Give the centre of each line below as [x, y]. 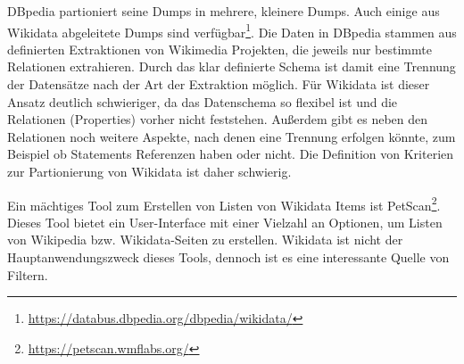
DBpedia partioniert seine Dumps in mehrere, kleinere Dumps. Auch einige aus [224, 11]
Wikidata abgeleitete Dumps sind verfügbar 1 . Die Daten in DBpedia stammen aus [232, 30]
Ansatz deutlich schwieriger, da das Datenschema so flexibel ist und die [203, 101]
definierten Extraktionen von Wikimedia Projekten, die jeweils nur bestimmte [220, 49]
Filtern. [28, 274]
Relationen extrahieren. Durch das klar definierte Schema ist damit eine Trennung [232, 66]
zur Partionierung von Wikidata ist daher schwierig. [149, 171]
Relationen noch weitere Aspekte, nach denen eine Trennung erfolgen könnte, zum [232, 136]
